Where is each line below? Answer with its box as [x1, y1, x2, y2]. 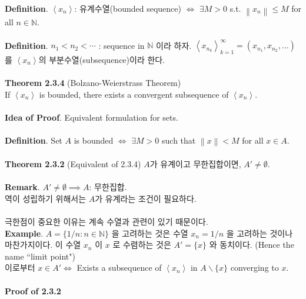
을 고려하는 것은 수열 [111, 227, 188, 239]
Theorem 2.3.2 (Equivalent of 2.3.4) [5, 158, 141, 170]
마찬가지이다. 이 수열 [5, 238, 81, 251]
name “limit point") [5, 250, 75, 262]
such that [162, 134, 196, 147]
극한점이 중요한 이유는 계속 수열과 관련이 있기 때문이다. [5, 215, 208, 227]
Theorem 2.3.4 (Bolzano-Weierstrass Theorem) [5, 77, 181, 89]
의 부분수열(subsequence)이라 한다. [38, 54, 165, 66]
